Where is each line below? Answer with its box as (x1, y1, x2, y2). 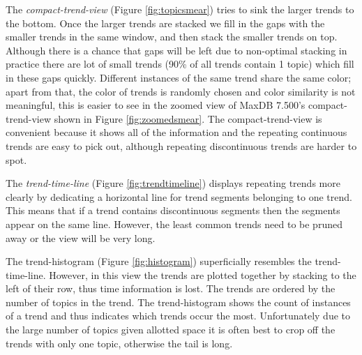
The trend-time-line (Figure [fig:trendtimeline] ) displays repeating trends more (6, 176, 340, 190)
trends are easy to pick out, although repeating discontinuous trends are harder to (6, 138, 357, 153)
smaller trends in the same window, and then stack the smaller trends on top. (6, 29, 338, 44)
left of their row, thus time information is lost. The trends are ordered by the (6, 281, 335, 296)
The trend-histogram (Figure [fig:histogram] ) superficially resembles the (6, 254, 312, 269)
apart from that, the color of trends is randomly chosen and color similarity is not (6, 84, 356, 98)
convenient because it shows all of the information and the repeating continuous (6, 125, 347, 139)
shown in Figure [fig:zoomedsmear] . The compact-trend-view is (54, 111, 322, 126)
